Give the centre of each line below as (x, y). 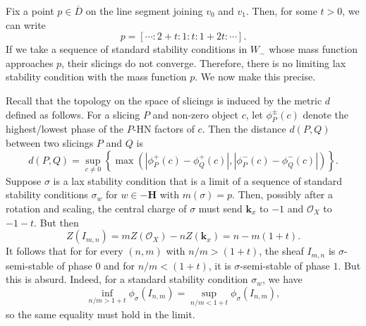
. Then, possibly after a (283, 194)
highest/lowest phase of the (65, 129)
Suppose (24, 180)
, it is (220, 265)
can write (26, 24)
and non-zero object (195, 114)
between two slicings (50, 142)
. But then (56, 222)
